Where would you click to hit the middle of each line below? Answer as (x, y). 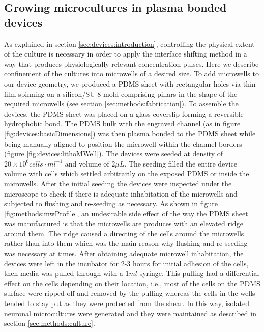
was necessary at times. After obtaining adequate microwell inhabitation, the (124, 253)
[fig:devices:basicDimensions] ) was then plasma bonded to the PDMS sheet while (130, 133)
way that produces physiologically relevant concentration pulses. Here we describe (131, 63)
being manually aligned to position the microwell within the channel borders (123, 143)
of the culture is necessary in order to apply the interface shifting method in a (126, 54)
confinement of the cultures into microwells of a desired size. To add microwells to (131, 74)
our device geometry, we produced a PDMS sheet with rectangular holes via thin (130, 83)
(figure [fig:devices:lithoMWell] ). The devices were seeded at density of (114, 154)
